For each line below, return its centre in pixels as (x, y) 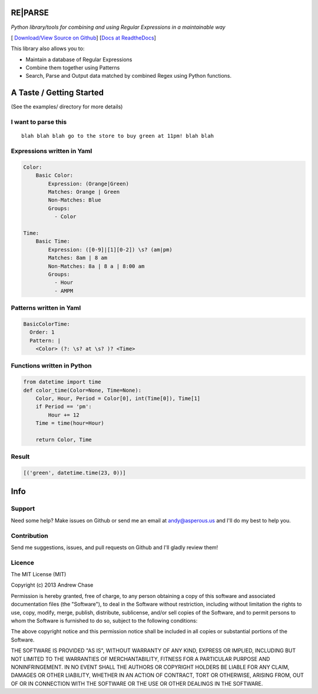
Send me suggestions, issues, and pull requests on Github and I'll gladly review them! (115, 547)
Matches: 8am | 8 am (78, 258)
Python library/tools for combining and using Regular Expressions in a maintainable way (118, 27)
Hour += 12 (64, 415)
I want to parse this (39, 122)
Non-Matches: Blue (74, 200)
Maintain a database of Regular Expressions (79, 60)
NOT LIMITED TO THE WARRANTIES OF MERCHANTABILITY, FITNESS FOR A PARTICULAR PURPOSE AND (140, 659)
